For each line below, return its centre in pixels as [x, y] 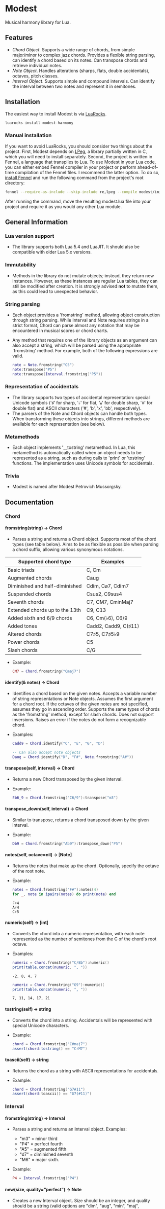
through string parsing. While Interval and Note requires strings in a [80, 320]
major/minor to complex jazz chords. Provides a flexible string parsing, [84, 55]
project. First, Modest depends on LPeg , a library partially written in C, [76, 151]
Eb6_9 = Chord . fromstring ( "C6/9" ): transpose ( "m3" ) [65, 798]
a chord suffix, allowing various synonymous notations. [68, 549]
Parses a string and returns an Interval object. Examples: [69, 1129]
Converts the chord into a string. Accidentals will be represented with [82, 1020]
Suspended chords [29, 594]
